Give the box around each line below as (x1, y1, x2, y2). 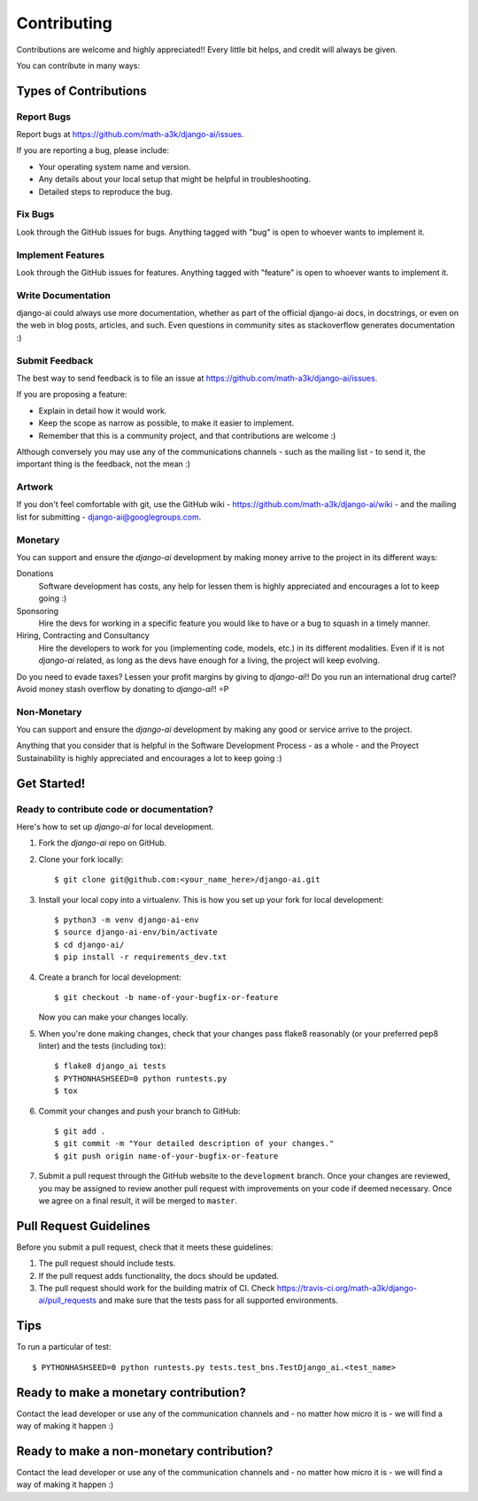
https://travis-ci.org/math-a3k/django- (276, 1283, 418, 1294)
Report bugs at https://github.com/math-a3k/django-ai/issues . (16, 129, 244, 140)
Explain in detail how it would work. (38, 405, 167, 416)
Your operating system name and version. (38, 161, 191, 172)
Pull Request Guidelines (16, 1218, 150, 1234)
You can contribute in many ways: (16, 60, 141, 71)
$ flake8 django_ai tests (54, 1061, 167, 1071)
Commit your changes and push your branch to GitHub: (38, 1105, 241, 1116)
